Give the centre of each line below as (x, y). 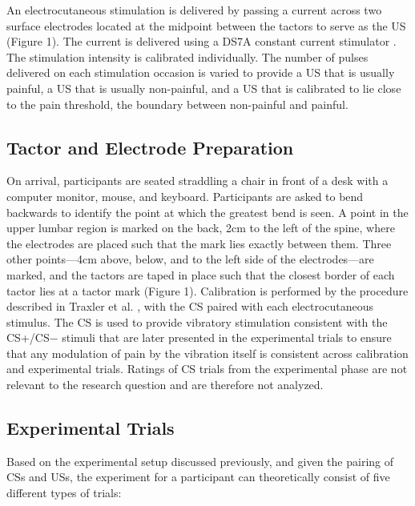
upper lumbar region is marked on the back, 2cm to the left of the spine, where (201, 228)
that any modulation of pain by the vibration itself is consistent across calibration (207, 353)
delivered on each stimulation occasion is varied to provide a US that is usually (201, 72)
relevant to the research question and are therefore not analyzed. (165, 385)
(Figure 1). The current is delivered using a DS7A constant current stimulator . (201, 41)
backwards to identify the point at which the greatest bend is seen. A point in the (207, 212)
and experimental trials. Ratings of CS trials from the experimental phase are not (207, 369)
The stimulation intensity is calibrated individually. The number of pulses (187, 56)
